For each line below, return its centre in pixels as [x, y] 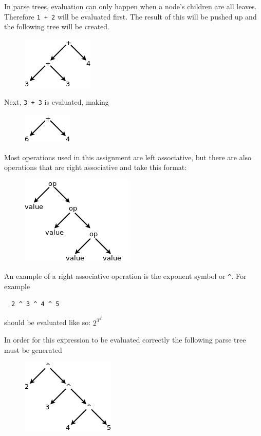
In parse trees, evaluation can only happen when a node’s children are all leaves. [130, 6]
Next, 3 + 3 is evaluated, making [57, 102]
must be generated [33, 349]
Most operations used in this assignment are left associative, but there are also [128, 157]
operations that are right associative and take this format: [96, 167]
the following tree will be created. [57, 26]
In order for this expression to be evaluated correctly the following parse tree [125, 340]
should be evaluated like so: [48, 322]
